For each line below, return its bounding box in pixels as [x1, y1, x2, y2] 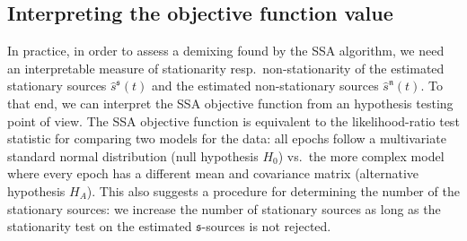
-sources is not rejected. [201, 217, 331, 236]
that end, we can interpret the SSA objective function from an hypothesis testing [7, 93, 454, 112]
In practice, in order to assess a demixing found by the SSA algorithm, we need [7, 41, 445, 60]
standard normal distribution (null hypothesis [7, 146, 259, 165]
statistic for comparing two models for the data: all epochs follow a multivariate [7, 129, 446, 148]
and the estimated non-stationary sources [151, 76, 379, 95]
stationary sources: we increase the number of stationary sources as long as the [7, 199, 441, 218]
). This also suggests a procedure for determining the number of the [86, 181, 460, 200]
